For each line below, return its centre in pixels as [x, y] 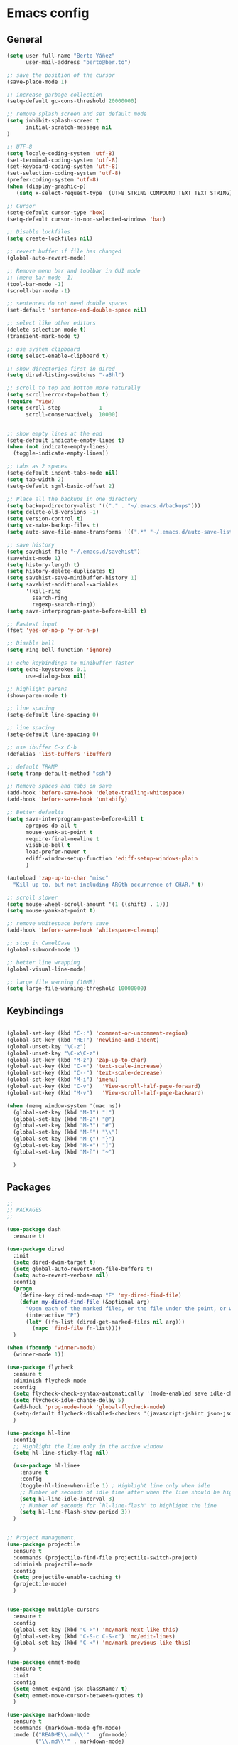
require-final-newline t [62, 839]
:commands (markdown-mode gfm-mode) [67, 1728]
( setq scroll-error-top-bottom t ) [58, 395]
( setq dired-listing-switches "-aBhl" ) [66, 375]
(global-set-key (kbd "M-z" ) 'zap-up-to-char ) [77, 1060]
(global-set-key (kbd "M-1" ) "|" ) [64, 1112]
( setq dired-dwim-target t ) [55, 1262]
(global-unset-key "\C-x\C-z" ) [53, 1053]
